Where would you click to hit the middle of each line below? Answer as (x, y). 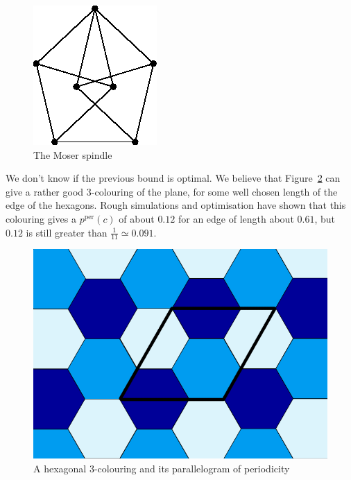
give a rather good (45, 191)
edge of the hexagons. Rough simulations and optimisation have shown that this (176, 205)
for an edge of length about (236, 218)
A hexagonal (60, 469)
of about (137, 218)
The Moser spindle (73, 154)
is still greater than (67, 232)
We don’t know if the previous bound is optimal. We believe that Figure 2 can (173, 178)
